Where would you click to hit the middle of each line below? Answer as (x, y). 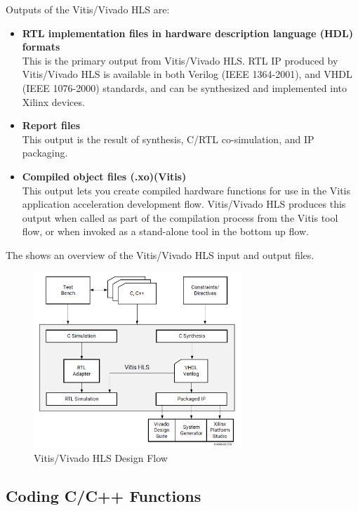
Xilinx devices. (53, 101)
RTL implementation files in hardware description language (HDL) (187, 33)
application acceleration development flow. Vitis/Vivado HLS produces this (184, 204)
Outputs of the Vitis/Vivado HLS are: (88, 9)
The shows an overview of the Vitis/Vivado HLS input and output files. (160, 254)
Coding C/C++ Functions (104, 495)
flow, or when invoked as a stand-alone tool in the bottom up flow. (165, 231)
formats (41, 47)
